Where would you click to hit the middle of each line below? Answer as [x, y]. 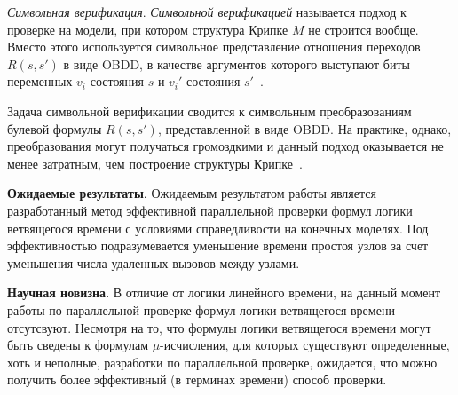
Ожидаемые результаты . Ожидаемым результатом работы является [192, 193]
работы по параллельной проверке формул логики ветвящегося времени [201, 309]
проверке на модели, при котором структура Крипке [148, 29]
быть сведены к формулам [78, 345]
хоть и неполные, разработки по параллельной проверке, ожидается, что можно [222, 362]
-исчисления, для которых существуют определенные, [305, 345]
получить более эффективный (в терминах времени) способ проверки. [197, 379]
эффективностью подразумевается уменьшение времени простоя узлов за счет [218, 245]
